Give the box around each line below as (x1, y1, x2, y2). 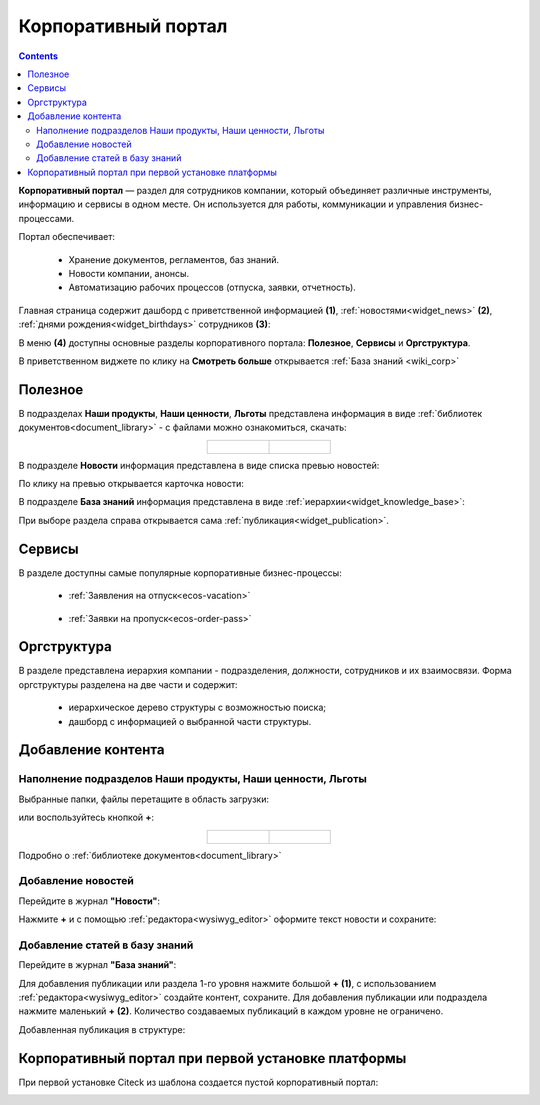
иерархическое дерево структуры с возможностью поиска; (68, 701, 327, 714)
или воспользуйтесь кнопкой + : (18, 811, 155, 824)
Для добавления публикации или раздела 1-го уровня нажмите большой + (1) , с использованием (18, 977, 437, 989)
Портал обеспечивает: (18, 231, 115, 243)
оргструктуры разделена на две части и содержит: (18, 678, 239, 690)
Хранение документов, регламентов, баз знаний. (68, 253, 280, 265)
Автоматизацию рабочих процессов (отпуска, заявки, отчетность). (68, 281, 357, 294)
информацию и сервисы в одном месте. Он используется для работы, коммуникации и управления (18, 198, 447, 210)
